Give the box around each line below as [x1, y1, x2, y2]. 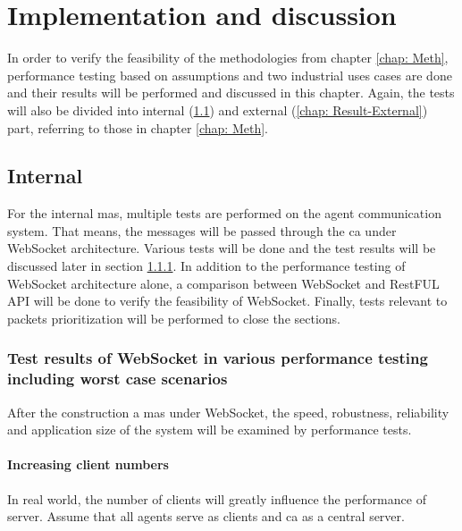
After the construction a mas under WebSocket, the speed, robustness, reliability [7, 402, 449, 421]
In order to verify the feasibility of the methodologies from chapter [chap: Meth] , [7, 48, 449, 67]
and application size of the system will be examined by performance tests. [7, 420, 412, 439]
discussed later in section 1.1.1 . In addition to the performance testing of [7, 257, 406, 275]
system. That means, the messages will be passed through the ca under [7, 221, 397, 240]
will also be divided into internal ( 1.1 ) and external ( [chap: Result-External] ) [7, 100, 428, 119]
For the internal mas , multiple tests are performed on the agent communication [7, 204, 441, 223]
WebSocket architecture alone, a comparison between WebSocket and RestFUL [7, 274, 440, 292]
